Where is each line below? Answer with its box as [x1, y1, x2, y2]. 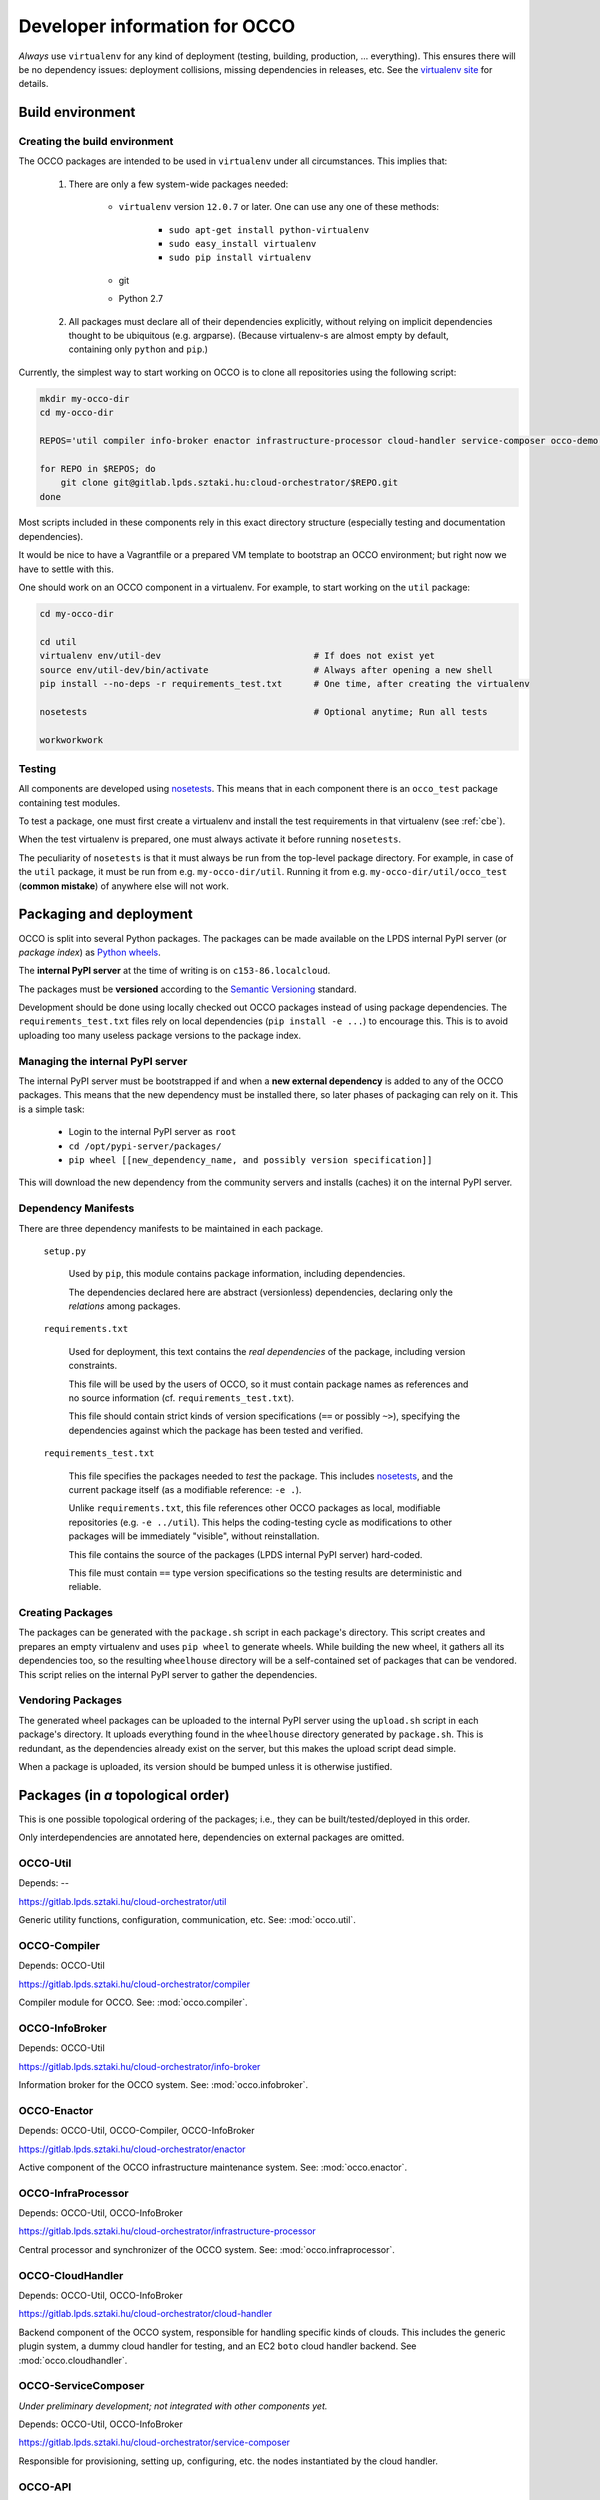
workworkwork [39, 734, 104, 745]
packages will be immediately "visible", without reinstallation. [68, 1530, 320, 1542]
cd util [39, 636, 77, 647]
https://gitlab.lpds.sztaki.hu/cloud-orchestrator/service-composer [18, 2436, 290, 2449]
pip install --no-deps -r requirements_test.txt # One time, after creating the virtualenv [39, 678, 530, 689]
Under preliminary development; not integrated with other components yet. [18, 2400, 328, 2412]
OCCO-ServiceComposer [18, 2379, 145, 2393]
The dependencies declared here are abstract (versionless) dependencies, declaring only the [68, 1286, 454, 1298]
